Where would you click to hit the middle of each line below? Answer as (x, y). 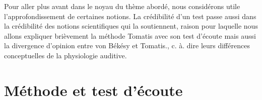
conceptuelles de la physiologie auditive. (65, 55)
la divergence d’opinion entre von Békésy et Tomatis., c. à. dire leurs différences (127, 45)
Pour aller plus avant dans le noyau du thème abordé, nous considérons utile (122, 6)
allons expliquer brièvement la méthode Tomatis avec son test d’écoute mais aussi (130, 35)
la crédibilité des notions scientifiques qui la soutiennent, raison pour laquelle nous (131, 26)
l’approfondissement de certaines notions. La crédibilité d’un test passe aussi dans (130, 16)
